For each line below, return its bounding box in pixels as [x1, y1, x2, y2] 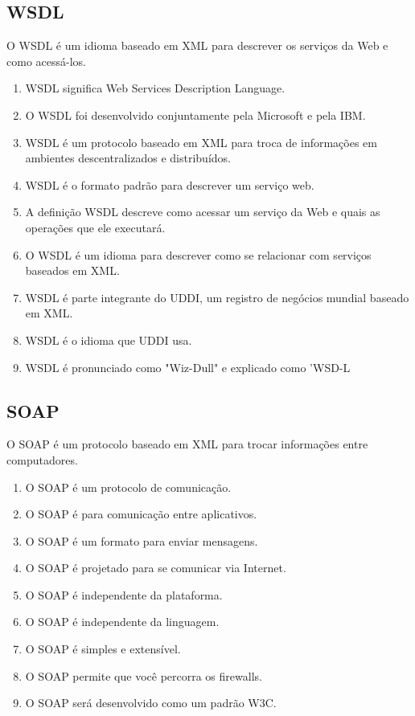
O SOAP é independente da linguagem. [25, 613, 220, 630]
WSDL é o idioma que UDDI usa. [25, 331, 192, 348]
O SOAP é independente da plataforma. [25, 586, 223, 603]
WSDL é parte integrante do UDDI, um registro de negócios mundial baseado [25, 288, 409, 305]
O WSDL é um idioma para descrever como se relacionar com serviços [25, 246, 372, 263]
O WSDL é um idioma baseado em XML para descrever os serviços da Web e [6, 37, 388, 54]
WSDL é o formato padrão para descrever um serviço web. [25, 176, 314, 193]
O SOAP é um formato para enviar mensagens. [25, 532, 258, 549]
